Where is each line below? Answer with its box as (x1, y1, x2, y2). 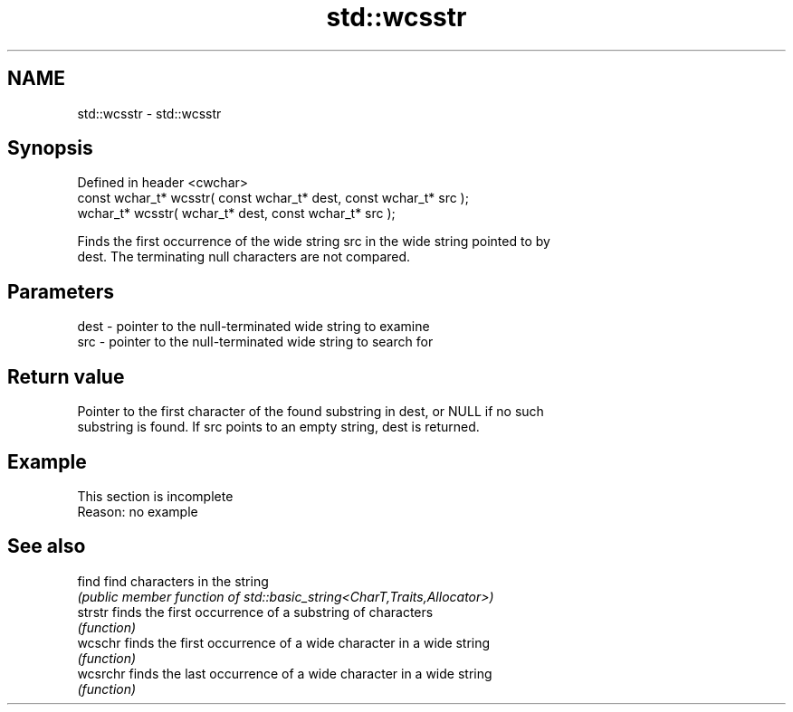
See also (7, 535, 86, 558)
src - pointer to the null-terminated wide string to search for (77, 334, 434, 350)
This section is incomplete (77, 488, 234, 504)
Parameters (7, 280, 114, 303)
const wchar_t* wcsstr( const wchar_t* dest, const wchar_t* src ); (77, 190, 469, 206)
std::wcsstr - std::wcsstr (77, 105, 222, 121)
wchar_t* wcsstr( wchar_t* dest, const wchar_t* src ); (77, 205, 396, 222)
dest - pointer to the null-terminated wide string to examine (77, 318, 430, 335)
